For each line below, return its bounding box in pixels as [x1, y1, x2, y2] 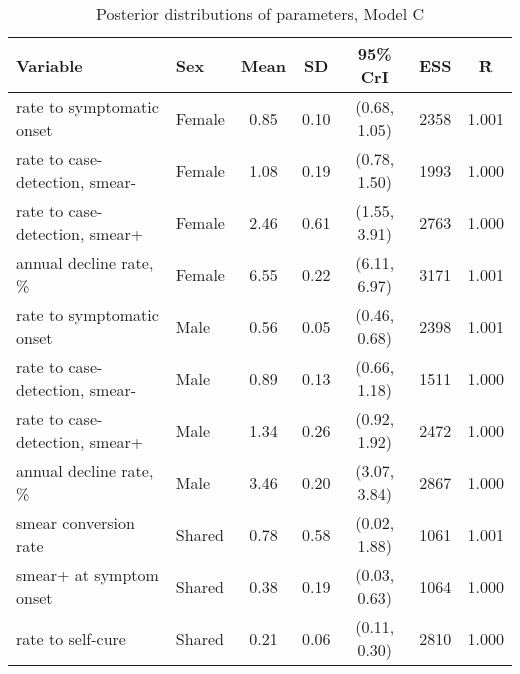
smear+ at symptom [16, 563, 159, 586]
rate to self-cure [16, 626, 126, 650]
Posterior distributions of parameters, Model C [96, 2, 424, 25]
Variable [16, 53, 83, 77]
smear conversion [16, 511, 135, 534]
